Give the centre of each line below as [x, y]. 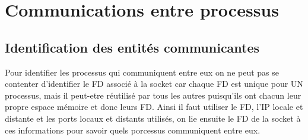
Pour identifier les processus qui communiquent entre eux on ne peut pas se [142, 72]
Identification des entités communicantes [132, 47]
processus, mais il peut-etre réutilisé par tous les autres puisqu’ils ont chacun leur [153, 95]
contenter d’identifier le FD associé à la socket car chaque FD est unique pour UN [154, 84]
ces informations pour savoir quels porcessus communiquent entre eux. [133, 130]
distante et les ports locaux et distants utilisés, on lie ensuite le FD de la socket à [153, 118]
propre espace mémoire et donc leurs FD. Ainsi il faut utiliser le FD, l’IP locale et [154, 107]
